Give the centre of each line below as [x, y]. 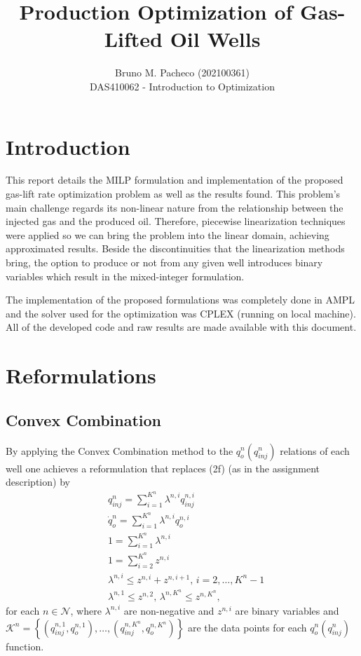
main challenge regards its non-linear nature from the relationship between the [175, 207]
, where [86, 610]
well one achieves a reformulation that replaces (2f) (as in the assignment [163, 468]
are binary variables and [287, 610]
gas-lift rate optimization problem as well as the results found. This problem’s [173, 194]
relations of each [315, 450]
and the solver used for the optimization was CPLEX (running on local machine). [181, 313]
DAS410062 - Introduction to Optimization [182, 86]
